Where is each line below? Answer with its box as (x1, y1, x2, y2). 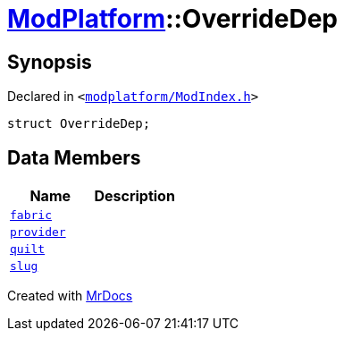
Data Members (7, 146, 141, 169)
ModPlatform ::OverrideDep (7, 4, 338, 34)
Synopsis (7, 50, 92, 73)
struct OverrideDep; (7, 116, 151, 131)
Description (94, 187, 175, 206)
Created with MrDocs (7, 288, 133, 304)
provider (10, 225, 66, 240)
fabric (10, 208, 52, 223)
